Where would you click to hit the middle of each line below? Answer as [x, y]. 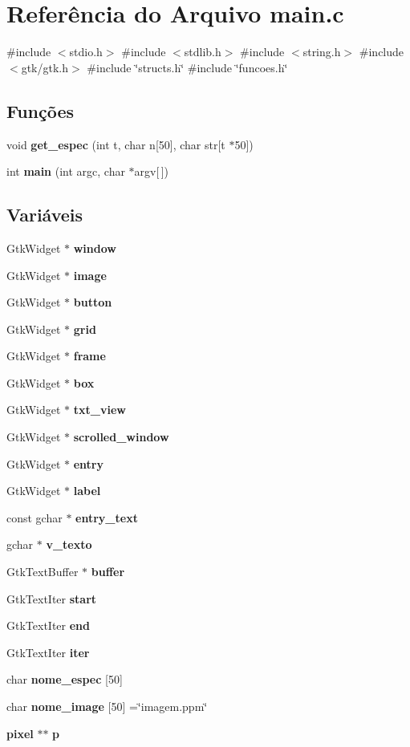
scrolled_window [121, 437]
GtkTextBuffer [43, 572]
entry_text [107, 517]
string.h [322, 52]
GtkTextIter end [48, 625]
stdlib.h [203, 52]
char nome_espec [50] [65, 679]
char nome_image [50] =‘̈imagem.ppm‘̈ [107, 706]
